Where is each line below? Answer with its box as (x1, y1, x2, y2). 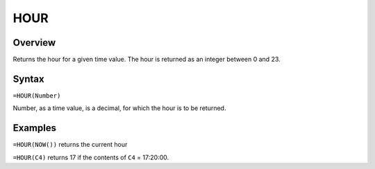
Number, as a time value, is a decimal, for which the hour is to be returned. (12, 104, 226, 112)
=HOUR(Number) (12, 91, 61, 100)
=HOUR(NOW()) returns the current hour (12, 141, 128, 149)
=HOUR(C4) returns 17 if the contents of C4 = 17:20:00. (12, 153, 169, 161)
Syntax (12, 73, 44, 84)
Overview (12, 37, 56, 48)
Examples (12, 122, 57, 134)
